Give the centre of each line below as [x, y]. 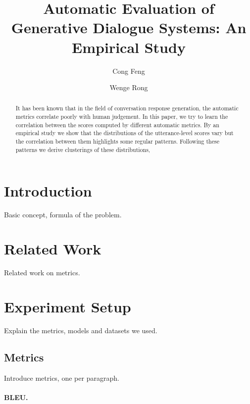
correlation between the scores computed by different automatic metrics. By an [117, 125]
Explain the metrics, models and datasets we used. [81, 330]
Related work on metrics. [42, 273]
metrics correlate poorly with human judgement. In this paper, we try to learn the [122, 117]
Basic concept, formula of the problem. [63, 215]
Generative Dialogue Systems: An [129, 27]
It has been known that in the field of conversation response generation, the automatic [127, 108]
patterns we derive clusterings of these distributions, [83, 149]
